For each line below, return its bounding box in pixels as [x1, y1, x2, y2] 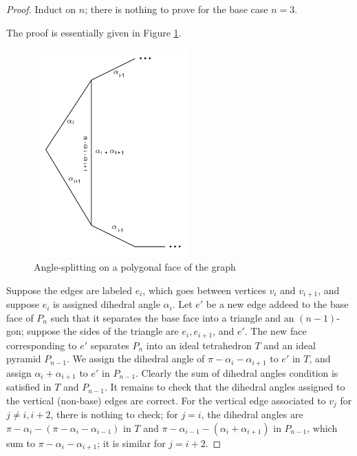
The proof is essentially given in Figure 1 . [6, 25, 182, 39]
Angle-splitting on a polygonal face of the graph [34, 260, 236, 274]
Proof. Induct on [6, 2, 76, 16]
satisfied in [6, 380, 52, 394]
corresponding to [6, 338, 77, 352]
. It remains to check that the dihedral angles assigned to [104, 380, 345, 394]
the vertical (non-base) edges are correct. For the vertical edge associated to [6, 393, 326, 407]
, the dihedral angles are [201, 407, 303, 422]
